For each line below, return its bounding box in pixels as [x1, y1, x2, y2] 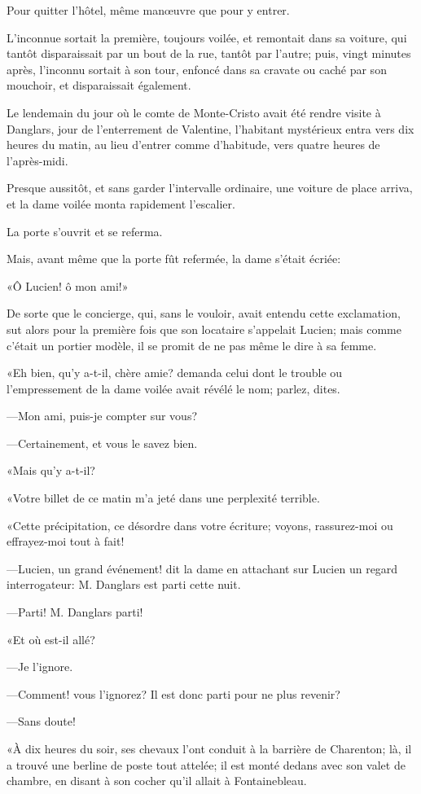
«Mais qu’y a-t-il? [7, 462, 95, 479]
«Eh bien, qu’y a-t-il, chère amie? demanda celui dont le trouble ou [7, 364, 343, 381]
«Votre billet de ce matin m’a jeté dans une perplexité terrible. [7, 489, 320, 507]
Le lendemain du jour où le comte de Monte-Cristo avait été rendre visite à [7, 103, 381, 121]
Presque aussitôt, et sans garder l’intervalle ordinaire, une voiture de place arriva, [7, 179, 413, 196]
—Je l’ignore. [7, 658, 73, 675]
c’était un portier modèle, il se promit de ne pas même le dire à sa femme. [7, 336, 377, 353]
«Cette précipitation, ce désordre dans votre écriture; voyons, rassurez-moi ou [7, 516, 393, 533]
